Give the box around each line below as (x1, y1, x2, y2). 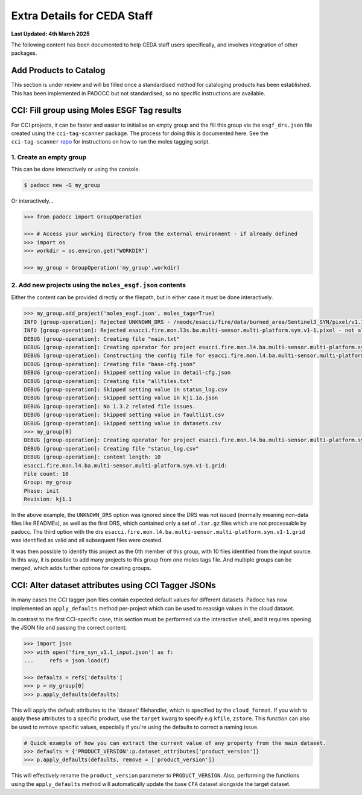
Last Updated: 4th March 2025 (11, 30, 90, 37)
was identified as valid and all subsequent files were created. (11, 537, 163, 544)
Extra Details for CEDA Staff (11, 9, 153, 22)
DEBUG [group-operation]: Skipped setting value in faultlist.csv (24, 411, 224, 419)
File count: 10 (24, 470, 69, 477)
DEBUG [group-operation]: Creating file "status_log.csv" (24, 445, 199, 452)
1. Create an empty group (11, 153, 87, 162)
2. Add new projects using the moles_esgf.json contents (11, 281, 186, 290)
